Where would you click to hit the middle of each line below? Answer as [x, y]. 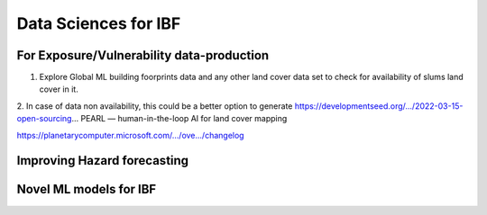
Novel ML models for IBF [87, 189]
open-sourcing [44, 119]
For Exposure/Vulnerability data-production [143, 55]
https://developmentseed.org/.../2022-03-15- [379, 106]
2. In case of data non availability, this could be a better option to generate [155, 106]
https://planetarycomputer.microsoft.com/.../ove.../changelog [130, 135]
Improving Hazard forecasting [103, 161]
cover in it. [59, 89]
